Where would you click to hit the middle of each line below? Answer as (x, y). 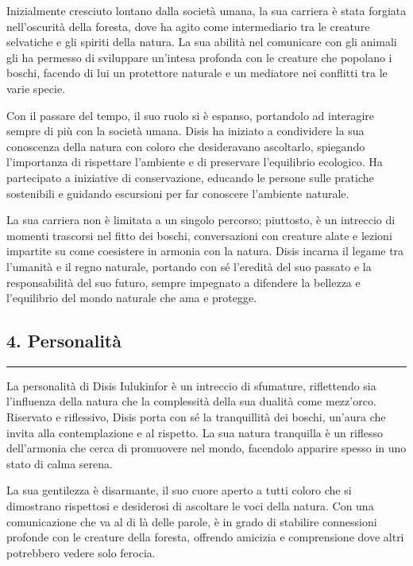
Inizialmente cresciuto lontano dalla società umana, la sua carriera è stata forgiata (206, 10)
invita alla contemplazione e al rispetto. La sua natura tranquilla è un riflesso (195, 432)
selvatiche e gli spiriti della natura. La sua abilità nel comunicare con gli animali (202, 42)
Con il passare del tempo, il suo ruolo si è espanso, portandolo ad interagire (191, 115)
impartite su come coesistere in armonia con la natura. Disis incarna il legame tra (205, 251)
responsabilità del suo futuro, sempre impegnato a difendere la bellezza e (183, 282)
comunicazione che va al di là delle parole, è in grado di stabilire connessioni (192, 521)
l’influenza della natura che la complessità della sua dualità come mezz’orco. (191, 401)
